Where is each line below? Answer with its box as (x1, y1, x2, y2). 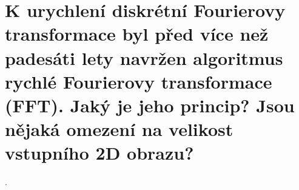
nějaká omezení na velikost (5, 117, 233, 141)
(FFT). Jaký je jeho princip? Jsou (5, 92, 295, 117)
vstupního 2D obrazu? (5, 140, 194, 165)
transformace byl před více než (5, 21, 269, 46)
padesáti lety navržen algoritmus (5, 45, 283, 70)
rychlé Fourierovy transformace (5, 69, 272, 93)
